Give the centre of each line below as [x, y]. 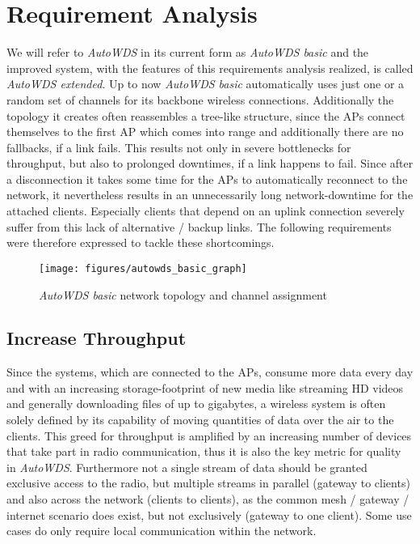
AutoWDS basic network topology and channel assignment [183, 294]
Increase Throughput [97, 338]
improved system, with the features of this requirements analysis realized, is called [210, 68]
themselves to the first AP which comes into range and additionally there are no [205, 132]
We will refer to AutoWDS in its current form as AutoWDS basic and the [188, 52]
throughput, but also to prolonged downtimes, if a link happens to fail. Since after [210, 163]
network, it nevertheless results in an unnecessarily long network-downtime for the [210, 195]
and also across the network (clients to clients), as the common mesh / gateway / [208, 499]
